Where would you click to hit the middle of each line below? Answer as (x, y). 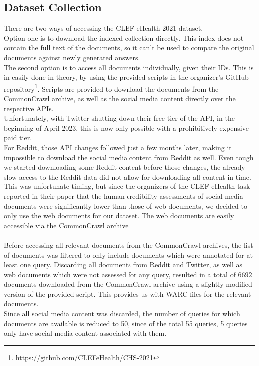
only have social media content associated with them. (85, 333)
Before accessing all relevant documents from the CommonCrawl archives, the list (129, 245)
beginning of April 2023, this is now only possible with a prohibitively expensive (126, 127)
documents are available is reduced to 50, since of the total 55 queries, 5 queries (126, 323)
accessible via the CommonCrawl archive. (67, 225)
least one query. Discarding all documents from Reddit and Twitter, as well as (123, 265)
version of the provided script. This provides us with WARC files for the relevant (128, 293)
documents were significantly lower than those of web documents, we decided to (126, 206)
